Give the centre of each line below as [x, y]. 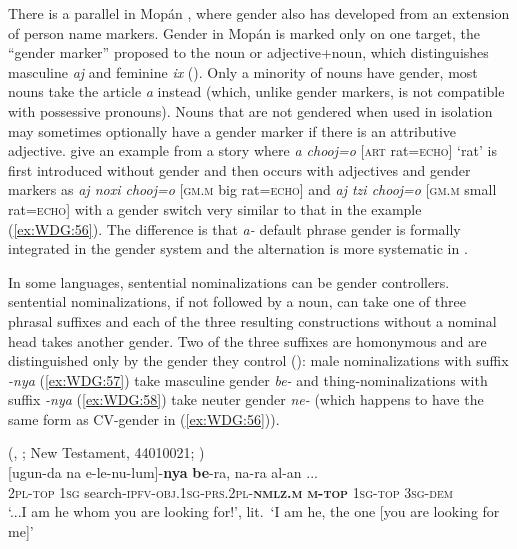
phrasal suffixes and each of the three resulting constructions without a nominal [252, 320]
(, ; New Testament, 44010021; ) [106, 452]
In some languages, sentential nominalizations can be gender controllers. [229, 281]
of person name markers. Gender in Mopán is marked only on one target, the [244, 32]
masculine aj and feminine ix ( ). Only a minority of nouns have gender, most [243, 71]
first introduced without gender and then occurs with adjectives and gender [239, 169]
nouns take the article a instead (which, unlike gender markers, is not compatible [256, 91]
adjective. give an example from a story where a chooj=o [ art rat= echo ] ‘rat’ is [252, 150]
